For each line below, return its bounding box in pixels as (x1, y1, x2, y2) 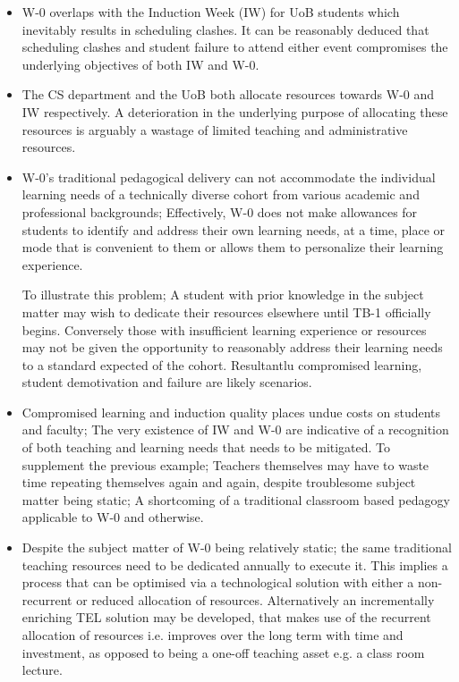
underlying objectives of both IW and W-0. (21, 55, 259, 73)
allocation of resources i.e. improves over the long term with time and (21, 626, 404, 644)
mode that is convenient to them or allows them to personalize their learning (21, 238, 444, 257)
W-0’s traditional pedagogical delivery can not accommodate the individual (21, 167, 436, 186)
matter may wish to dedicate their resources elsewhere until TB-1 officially (21, 302, 431, 321)
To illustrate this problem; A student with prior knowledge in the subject (21, 285, 424, 304)
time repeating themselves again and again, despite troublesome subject (21, 473, 416, 492)
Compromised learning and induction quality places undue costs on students (21, 402, 441, 421)
